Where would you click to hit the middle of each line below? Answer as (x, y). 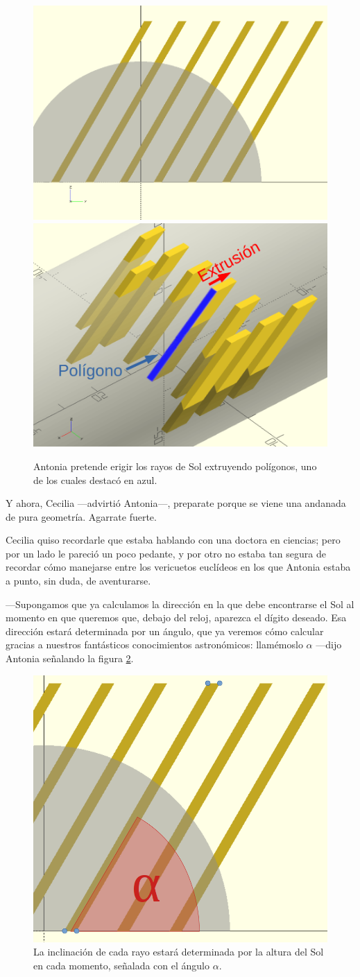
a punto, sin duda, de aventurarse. (78, 581)
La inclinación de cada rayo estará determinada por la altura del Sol (179, 952)
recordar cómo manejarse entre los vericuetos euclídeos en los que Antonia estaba (178, 567)
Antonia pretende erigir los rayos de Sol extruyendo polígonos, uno (175, 466)
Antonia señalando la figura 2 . (70, 658)
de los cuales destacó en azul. (95, 479)
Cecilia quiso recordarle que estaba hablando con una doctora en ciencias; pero (173, 540)
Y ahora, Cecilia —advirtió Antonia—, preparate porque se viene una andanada (176, 503)
